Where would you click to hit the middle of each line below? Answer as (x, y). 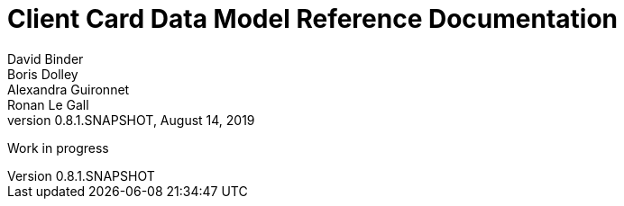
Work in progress (58, 148)
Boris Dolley (43, 74)
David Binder (46, 58)
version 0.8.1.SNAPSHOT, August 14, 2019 (131, 120)
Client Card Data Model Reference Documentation (313, 19)
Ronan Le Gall (48, 104)
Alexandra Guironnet (69, 89)
